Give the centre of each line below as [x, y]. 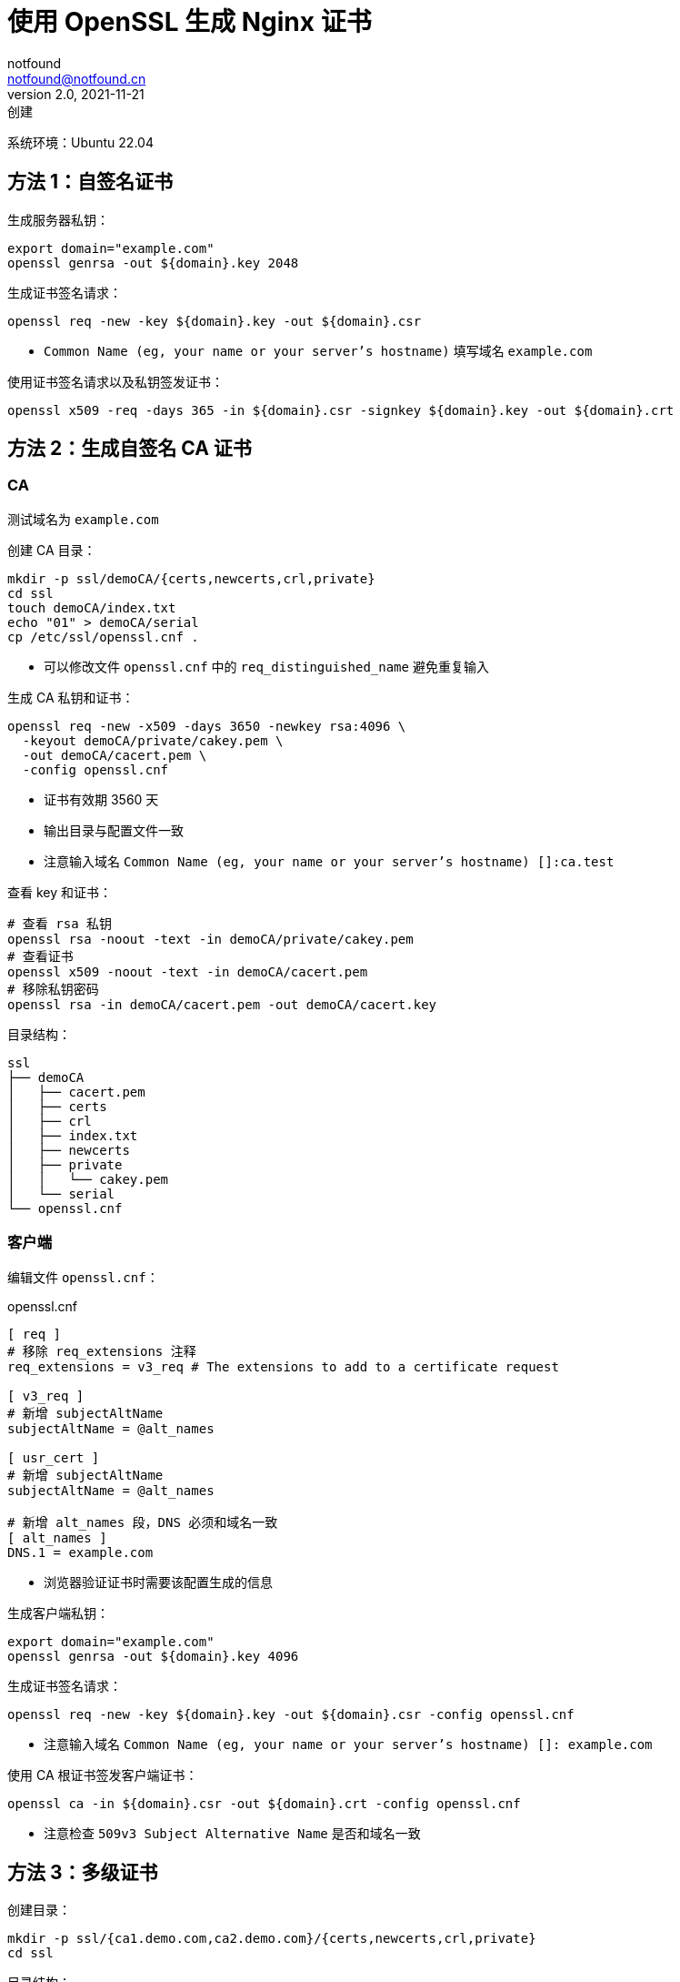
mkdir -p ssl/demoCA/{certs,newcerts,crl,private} [191, 578]
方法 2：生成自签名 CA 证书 [130, 449]
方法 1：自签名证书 [90, 182]
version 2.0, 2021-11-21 [76, 94]
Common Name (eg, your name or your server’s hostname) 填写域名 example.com [318, 350]
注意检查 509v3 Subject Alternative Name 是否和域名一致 [232, 1833]
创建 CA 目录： [52, 550]
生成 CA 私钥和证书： [71, 697]
